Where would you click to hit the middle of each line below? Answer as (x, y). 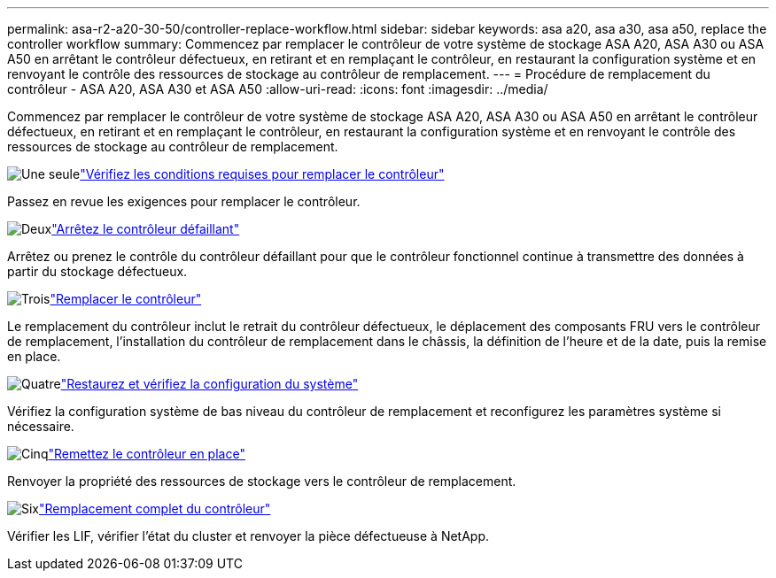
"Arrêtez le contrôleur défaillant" (146, 229)
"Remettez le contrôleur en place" (147, 454)
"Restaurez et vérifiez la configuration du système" (210, 384)
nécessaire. (41, 426)
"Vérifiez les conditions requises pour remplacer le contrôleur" (262, 174)
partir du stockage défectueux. (97, 271)
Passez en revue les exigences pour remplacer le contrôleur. (184, 201)
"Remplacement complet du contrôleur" (155, 509)
